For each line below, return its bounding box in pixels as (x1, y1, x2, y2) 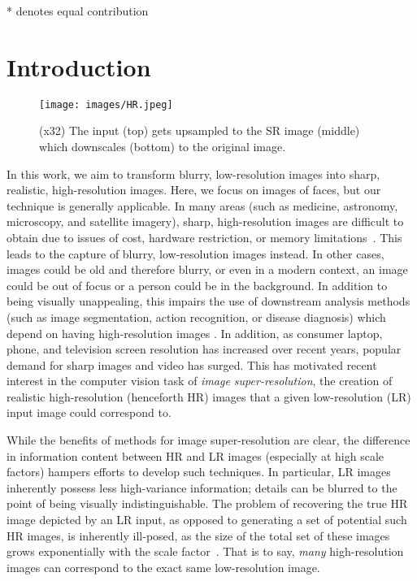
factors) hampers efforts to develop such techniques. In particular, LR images (7, 463, 391, 480)
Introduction (7, 50, 151, 83)
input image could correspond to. (7, 404, 172, 421)
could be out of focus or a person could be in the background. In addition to (7, 276, 388, 293)
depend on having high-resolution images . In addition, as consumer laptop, (7, 324, 383, 341)
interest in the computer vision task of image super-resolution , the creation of (7, 372, 393, 389)
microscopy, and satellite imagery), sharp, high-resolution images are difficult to (7, 213, 404, 230)
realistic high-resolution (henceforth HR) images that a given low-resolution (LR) (7, 388, 411, 405)
